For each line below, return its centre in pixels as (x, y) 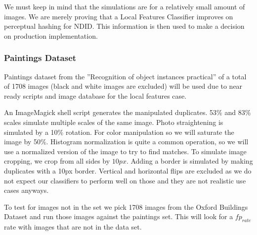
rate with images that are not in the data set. (73, 227)
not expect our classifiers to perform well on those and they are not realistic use (125, 180)
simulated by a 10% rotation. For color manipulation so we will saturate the (119, 132)
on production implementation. (51, 35)
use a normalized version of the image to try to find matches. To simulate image (125, 151)
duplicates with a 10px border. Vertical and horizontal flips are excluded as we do (128, 170)
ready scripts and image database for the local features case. (95, 95)
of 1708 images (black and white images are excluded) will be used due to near (123, 86)
